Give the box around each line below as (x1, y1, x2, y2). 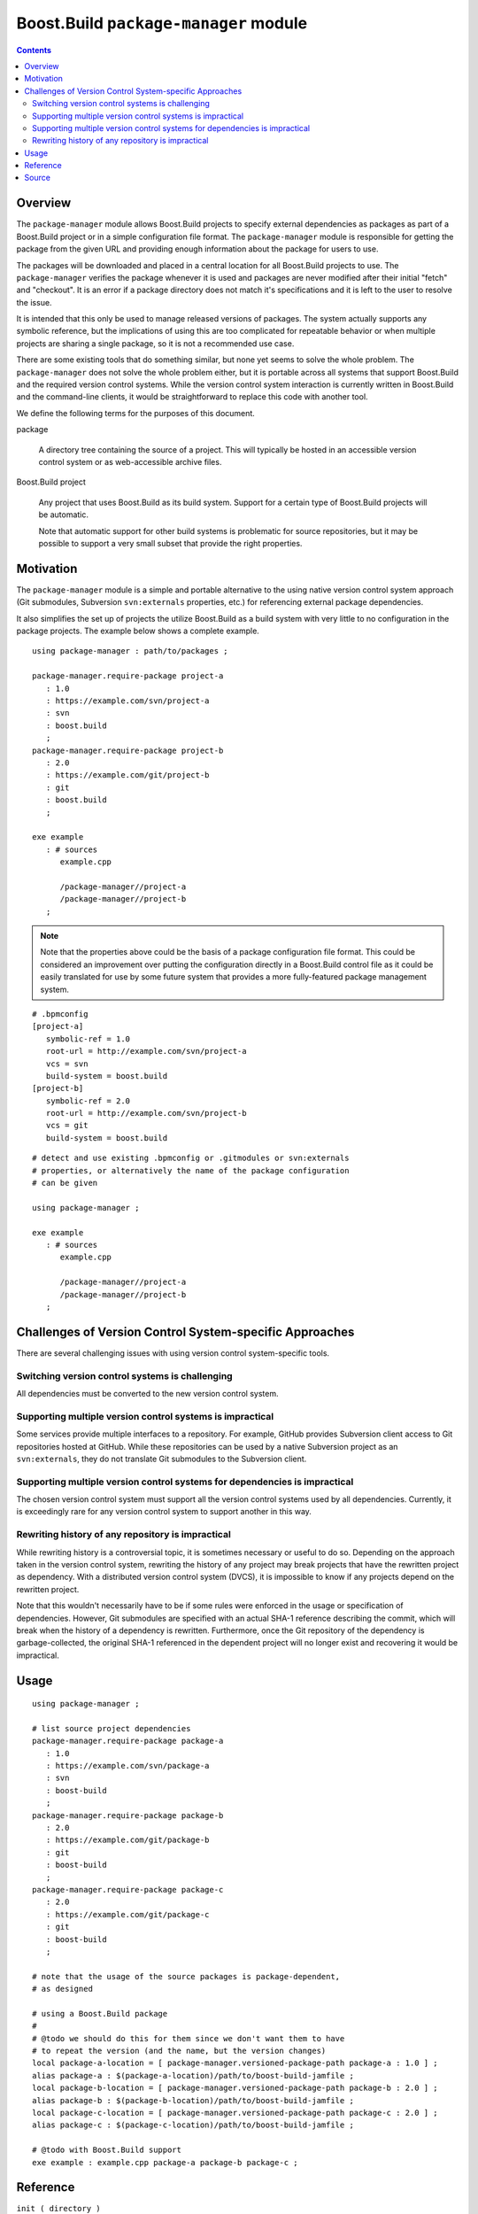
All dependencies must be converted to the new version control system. (16, 1389, 279, 1398)
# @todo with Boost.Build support (32, 2145, 181, 2156)
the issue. (16, 297, 52, 307)
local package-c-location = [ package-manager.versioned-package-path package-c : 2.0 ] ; (32, 2108, 438, 2118)
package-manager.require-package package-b (32, 1810, 224, 1820)
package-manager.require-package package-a (32, 1736, 224, 1746)
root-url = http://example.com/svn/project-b (45, 1108, 247, 1119)
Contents (16, 44, 52, 55)
